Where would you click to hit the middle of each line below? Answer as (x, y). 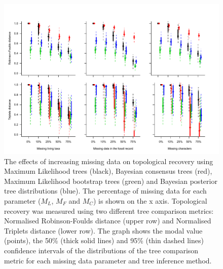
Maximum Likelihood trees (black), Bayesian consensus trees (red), (108, 171)
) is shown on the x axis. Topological (150, 201)
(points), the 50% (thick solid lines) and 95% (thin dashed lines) (104, 240)
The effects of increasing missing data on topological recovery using (109, 161)
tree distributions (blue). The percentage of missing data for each (105, 191)
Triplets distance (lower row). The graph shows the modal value (103, 230)
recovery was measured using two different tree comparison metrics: (109, 210)
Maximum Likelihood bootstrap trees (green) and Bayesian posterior (111, 181)
